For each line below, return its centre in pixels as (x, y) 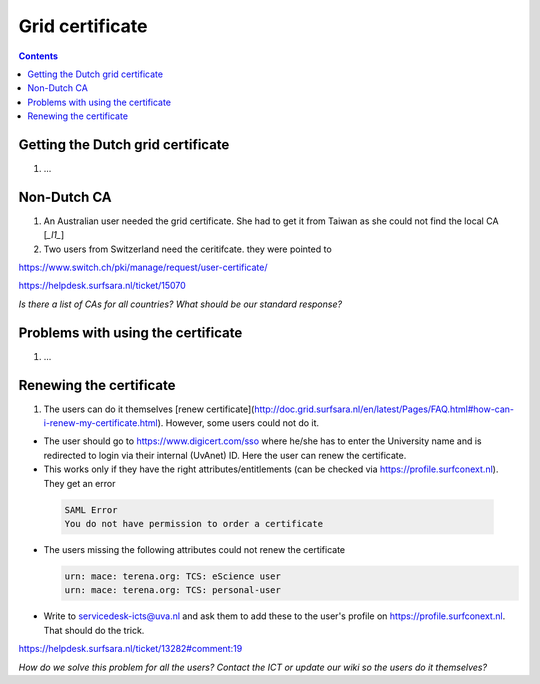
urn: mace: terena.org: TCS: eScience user (173, 576)
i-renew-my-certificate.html (101, 423)
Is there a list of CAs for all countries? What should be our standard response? (180, 304)
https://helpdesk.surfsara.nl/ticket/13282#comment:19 (130, 649)
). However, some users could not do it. (238, 423)
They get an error (79, 483)
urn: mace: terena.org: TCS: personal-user (173, 590)
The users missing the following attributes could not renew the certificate (194, 549)
